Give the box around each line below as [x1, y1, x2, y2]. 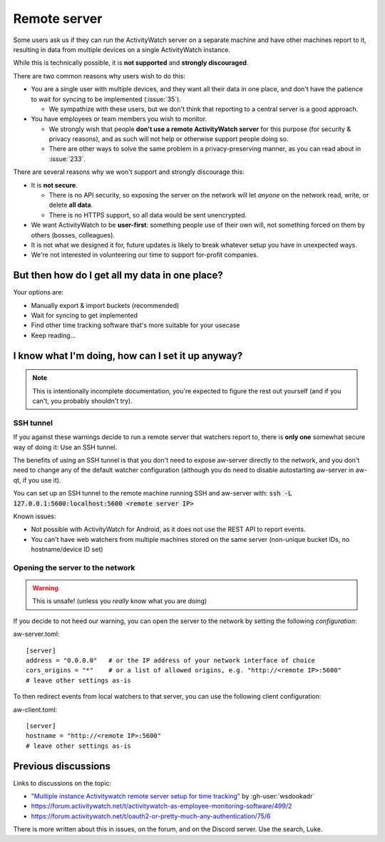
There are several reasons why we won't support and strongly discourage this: [13, 168, 245, 176]
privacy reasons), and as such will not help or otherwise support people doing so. [48, 135, 289, 143]
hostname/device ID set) [31, 545, 103, 554]
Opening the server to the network [13, 563, 135, 573]
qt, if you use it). [13, 476, 61, 484]
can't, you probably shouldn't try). [32, 396, 133, 406]
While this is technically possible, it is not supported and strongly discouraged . [13, 58, 249, 67]
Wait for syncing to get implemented [31, 311, 138, 320]
